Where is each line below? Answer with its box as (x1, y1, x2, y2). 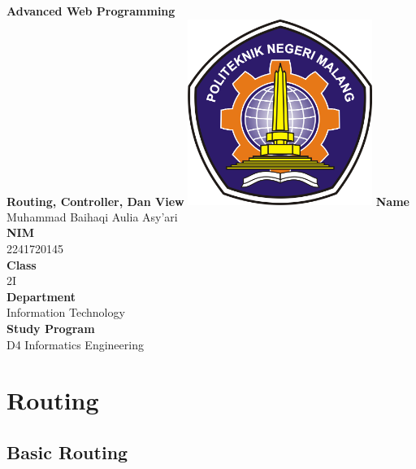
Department (6, 287, 76, 305)
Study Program (6, 320, 95, 336)
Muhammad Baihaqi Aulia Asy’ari (6, 208, 178, 225)
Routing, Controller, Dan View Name (6, 192, 409, 209)
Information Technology (6, 304, 125, 321)
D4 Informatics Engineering (6, 335, 144, 353)
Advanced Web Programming (6, 2, 175, 19)
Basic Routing (6, 439, 128, 464)
